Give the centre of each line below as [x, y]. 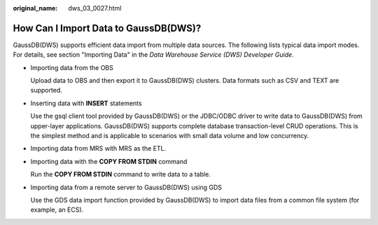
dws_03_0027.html [95, 8]
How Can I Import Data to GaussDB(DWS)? [107, 28]
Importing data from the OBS [72, 67]
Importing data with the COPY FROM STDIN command [109, 161]
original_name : [35, 8]
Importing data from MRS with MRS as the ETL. [98, 149]
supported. [46, 90]
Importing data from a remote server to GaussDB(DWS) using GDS [126, 187]
